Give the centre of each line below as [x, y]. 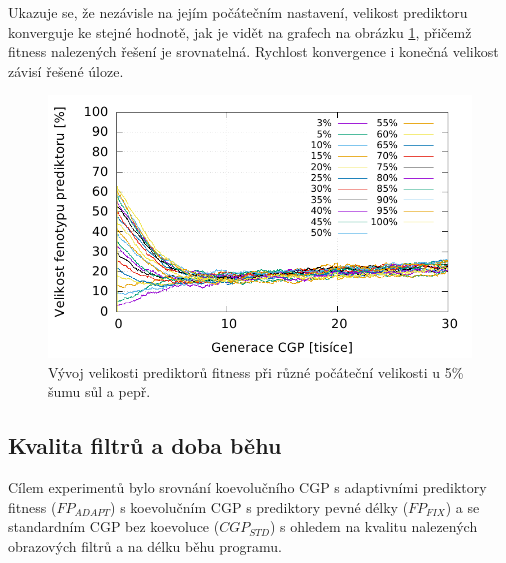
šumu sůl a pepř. [99, 391]
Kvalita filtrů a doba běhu [145, 445]
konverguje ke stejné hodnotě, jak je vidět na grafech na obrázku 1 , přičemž [240, 31]
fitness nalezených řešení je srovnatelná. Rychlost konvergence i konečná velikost [253, 51]
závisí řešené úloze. [66, 70]
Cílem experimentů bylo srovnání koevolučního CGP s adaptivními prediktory [247, 487]
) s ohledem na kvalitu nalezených [373, 526]
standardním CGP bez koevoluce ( [114, 526]
